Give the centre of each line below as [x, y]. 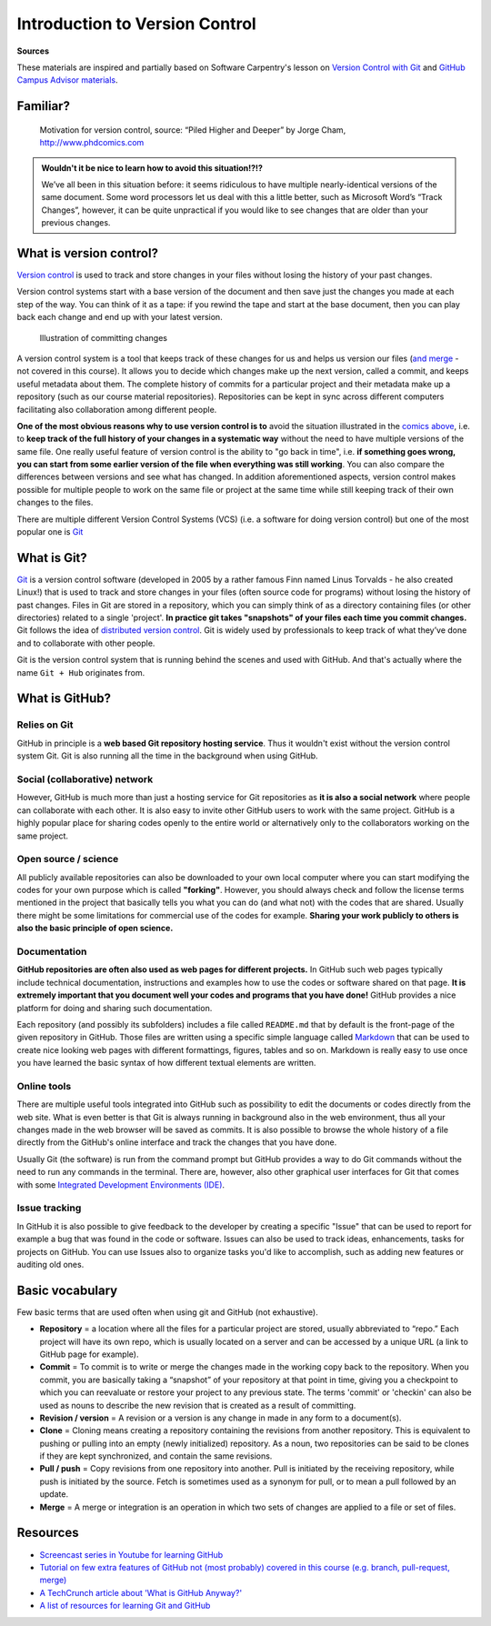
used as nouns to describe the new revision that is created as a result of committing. [198, 1405]
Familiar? [43, 106]
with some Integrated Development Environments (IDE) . [121, 1184]
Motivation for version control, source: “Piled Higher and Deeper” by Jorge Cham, [193, 130]
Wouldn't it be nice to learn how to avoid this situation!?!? [152, 167]
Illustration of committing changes [104, 337]
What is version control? [88, 253]
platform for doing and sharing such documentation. [115, 1008]
